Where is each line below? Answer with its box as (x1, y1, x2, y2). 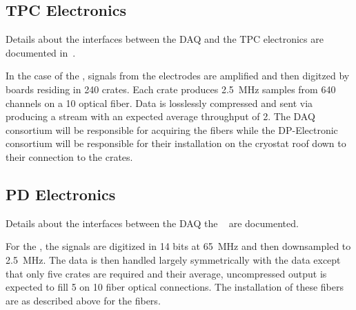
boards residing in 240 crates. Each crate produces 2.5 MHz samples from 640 (6, 81, 336, 96)
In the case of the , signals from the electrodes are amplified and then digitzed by (6, 68, 350, 83)
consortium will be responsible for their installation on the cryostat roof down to (6, 136, 346, 151)
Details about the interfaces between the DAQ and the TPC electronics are (6, 32, 324, 46)
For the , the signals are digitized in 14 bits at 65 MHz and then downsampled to (6, 239, 351, 253)
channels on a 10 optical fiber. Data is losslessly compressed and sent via (6, 95, 313, 110)
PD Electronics (6, 183, 116, 204)
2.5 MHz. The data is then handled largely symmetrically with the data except (6, 252, 341, 267)
